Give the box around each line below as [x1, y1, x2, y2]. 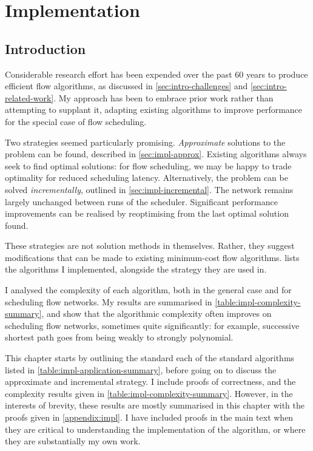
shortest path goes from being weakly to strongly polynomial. [5, 331, 234, 344]
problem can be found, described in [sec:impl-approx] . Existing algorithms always [5, 148, 307, 160]
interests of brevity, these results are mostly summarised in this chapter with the [5, 399, 305, 412]
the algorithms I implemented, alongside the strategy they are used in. [5, 263, 267, 276]
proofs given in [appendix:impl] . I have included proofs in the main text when [5, 411, 294, 424]
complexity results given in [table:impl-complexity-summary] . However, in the [5, 387, 293, 399]
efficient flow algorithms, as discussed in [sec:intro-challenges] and [5, 80, 248, 92]
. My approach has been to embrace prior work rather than [53, 91, 274, 104]
